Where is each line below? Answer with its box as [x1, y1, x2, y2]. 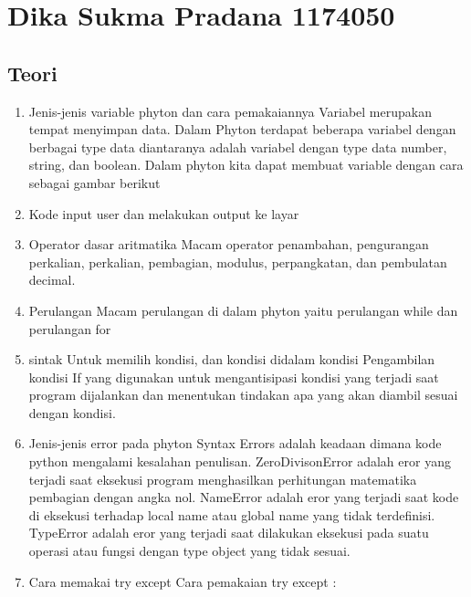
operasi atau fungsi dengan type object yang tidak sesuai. [28, 541, 351, 560]
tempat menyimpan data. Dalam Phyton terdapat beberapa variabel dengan [28, 120, 456, 139]
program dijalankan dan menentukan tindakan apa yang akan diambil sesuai [28, 385, 458, 404]
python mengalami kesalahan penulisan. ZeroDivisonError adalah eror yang [28, 452, 451, 471]
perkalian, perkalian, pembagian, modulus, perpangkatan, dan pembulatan [28, 252, 447, 271]
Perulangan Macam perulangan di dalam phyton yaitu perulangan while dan [28, 300, 458, 319]
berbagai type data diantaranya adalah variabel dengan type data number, [28, 137, 447, 156]
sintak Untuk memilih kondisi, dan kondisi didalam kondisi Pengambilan [28, 350, 435, 369]
